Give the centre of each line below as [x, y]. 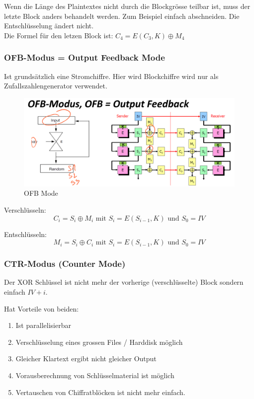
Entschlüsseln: [25, 234]
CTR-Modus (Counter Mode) [65, 264]
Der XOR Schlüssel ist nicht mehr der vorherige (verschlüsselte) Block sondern [124, 282]
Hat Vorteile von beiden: [42, 308]
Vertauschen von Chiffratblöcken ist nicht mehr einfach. [100, 392]
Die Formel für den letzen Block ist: [59, 35]
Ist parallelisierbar [43, 325]
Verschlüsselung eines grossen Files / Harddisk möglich [99, 342]
